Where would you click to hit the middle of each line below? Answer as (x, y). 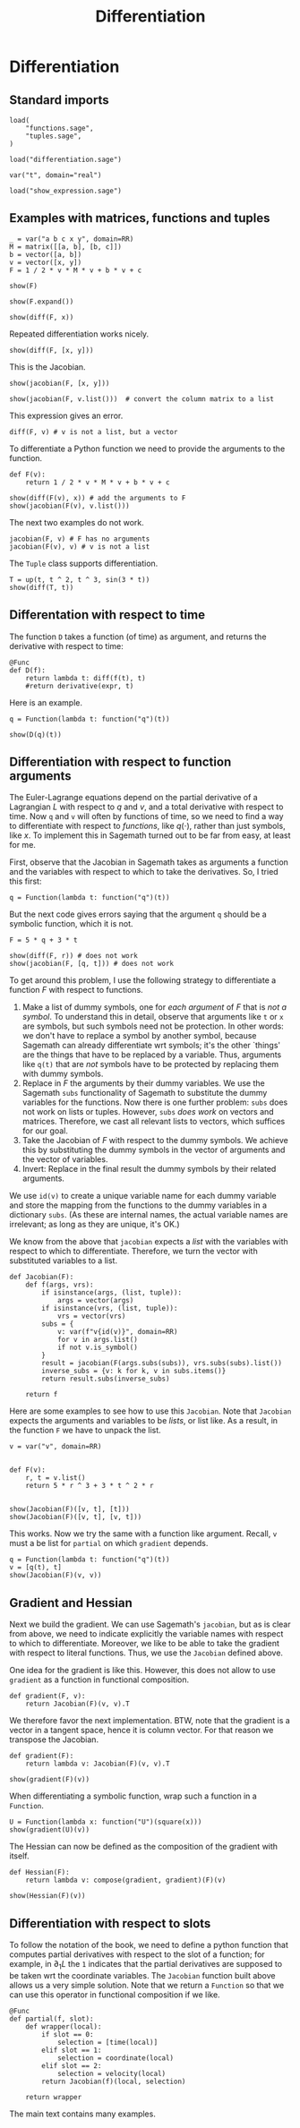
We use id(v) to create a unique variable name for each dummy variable (143, 1196)
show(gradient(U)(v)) (50, 1830)
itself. (19, 1856)
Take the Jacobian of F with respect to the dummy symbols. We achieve (155, 1141)
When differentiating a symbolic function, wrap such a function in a (133, 1796)
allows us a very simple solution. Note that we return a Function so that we (147, 1985)
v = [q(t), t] (36, 1568)
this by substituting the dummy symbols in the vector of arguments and (154, 1150)
